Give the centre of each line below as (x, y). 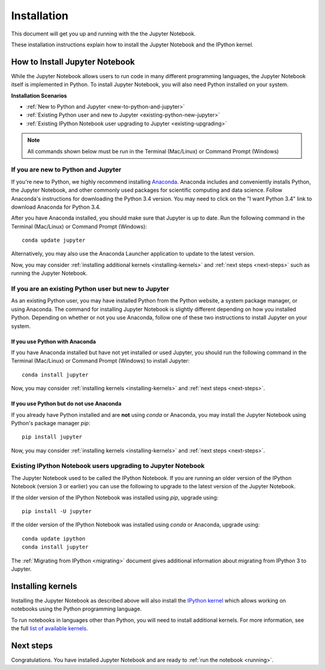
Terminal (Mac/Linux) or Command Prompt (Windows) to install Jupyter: (100, 361)
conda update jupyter (54, 240)
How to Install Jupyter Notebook (73, 62)
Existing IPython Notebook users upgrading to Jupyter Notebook (108, 466)
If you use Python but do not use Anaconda (66, 404)
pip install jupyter (52, 437)
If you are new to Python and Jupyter (66, 170)
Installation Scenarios (39, 96)
